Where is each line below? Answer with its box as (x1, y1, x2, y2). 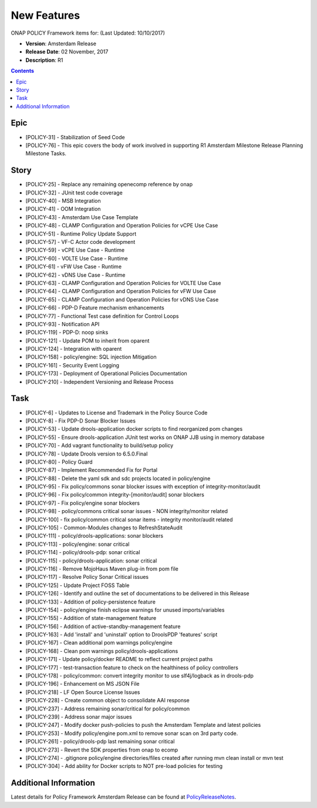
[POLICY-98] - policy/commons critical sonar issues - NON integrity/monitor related (25, 508, 228, 515)
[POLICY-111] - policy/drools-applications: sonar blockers (25, 532, 164, 539)
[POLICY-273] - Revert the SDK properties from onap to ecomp (25, 746, 178, 753)
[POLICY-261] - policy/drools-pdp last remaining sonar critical (25, 738, 175, 745)
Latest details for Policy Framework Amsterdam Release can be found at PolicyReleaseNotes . (11, 793, 237, 800)
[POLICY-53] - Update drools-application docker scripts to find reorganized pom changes (25, 425, 243, 433)
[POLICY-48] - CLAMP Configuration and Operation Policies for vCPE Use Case (25, 222, 218, 229)
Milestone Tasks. (25, 150, 67, 157)
